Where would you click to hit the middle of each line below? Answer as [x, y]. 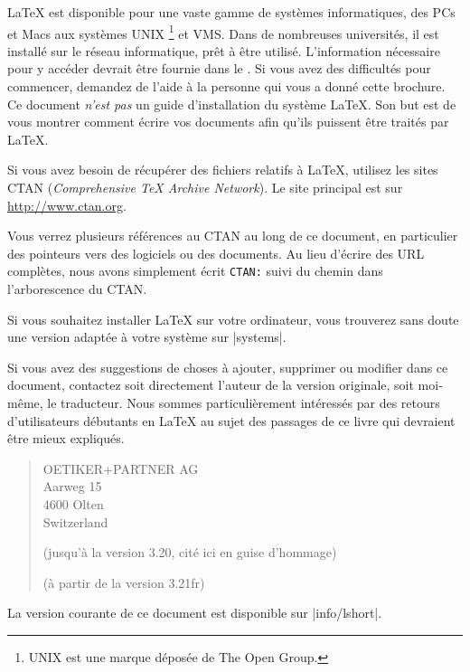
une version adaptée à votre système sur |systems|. [147, 337]
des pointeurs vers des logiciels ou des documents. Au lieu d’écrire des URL [216, 253]
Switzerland [75, 521]
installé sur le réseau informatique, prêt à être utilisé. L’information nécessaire [224, 50]
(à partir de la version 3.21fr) [124, 582]
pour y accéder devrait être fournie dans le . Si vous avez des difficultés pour [219, 68]
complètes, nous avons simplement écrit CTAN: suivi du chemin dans [195, 271]
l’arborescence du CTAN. [77, 289]
